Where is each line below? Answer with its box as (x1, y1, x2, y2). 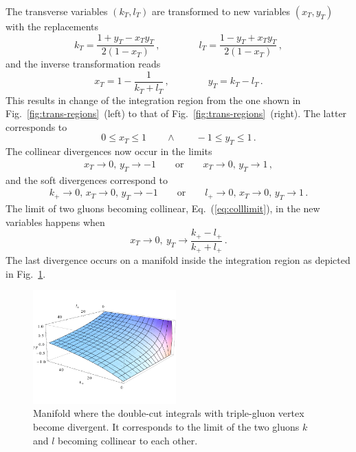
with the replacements (5, 19, 99, 33)
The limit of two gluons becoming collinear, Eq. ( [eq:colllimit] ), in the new (5, 201, 320, 215)
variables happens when (5, 214, 105, 229)
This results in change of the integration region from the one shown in (5, 92, 301, 107)
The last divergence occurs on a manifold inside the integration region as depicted (5, 253, 351, 267)
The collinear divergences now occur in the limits (5, 144, 212, 158)
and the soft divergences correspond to (5, 172, 168, 187)
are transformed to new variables (152, 4, 291, 18)
